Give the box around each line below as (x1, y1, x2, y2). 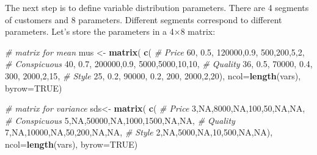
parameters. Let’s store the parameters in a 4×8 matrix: (5, 25, 216, 38)
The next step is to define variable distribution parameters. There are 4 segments (5, 1, 309, 13)
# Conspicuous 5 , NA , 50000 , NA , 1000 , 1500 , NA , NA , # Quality (5, 114, 235, 126)
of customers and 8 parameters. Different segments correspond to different (5, 13, 282, 26)
